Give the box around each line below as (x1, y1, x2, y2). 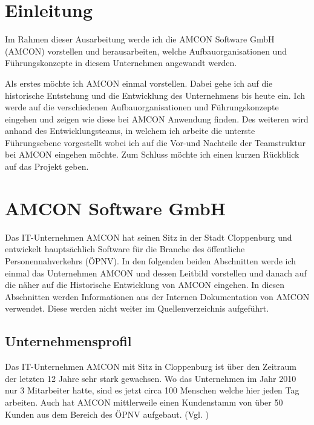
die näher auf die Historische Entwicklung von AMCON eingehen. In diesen (5, 278, 285, 291)
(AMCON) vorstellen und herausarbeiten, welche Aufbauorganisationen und (5, 44, 287, 57)
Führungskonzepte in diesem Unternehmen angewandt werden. (5, 56, 237, 69)
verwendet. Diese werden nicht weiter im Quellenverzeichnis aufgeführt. (5, 302, 269, 315)
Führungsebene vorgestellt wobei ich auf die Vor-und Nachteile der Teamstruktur (5, 136, 306, 149)
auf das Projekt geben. (5, 160, 89, 173)
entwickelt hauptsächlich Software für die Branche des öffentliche (5, 243, 245, 255)
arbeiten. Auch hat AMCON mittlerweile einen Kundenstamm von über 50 (5, 395, 283, 408)
